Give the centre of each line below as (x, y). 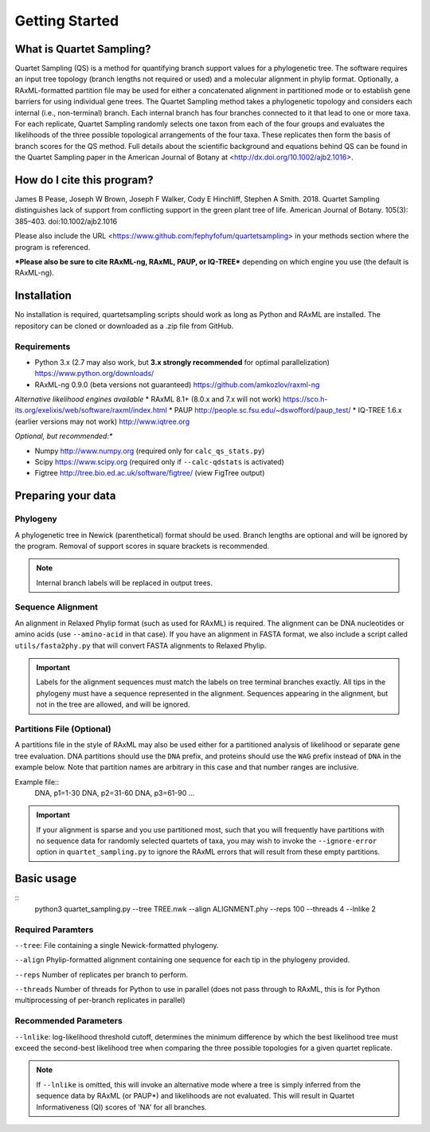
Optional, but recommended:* (64, 436)
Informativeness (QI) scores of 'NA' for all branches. (121, 1107)
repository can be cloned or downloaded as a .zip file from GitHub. (124, 326)
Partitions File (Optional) (63, 729)
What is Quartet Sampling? (83, 49)
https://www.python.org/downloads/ (94, 374)
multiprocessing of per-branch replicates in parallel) (100, 1001)
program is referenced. (53, 247)
